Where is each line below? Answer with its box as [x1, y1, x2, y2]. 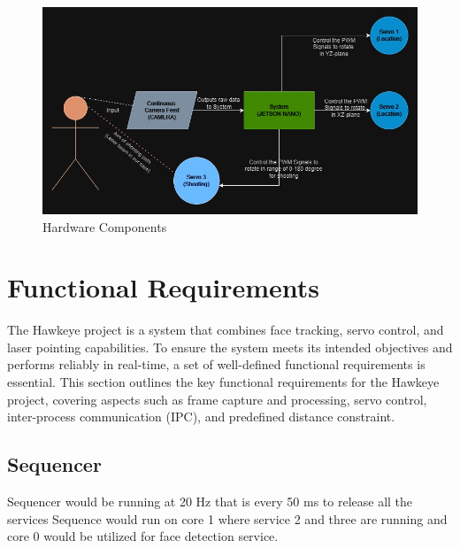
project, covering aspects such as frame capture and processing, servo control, [7, 390, 427, 408]
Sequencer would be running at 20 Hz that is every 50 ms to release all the [7, 492, 413, 511]
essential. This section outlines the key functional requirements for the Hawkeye [7, 373, 440, 391]
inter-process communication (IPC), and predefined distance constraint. [7, 407, 395, 426]
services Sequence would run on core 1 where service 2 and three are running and [7, 509, 448, 528]
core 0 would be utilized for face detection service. [7, 527, 279, 545]
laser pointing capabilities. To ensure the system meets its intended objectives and [7, 337, 453, 356]
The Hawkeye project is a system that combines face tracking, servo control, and [7, 320, 444, 339]
